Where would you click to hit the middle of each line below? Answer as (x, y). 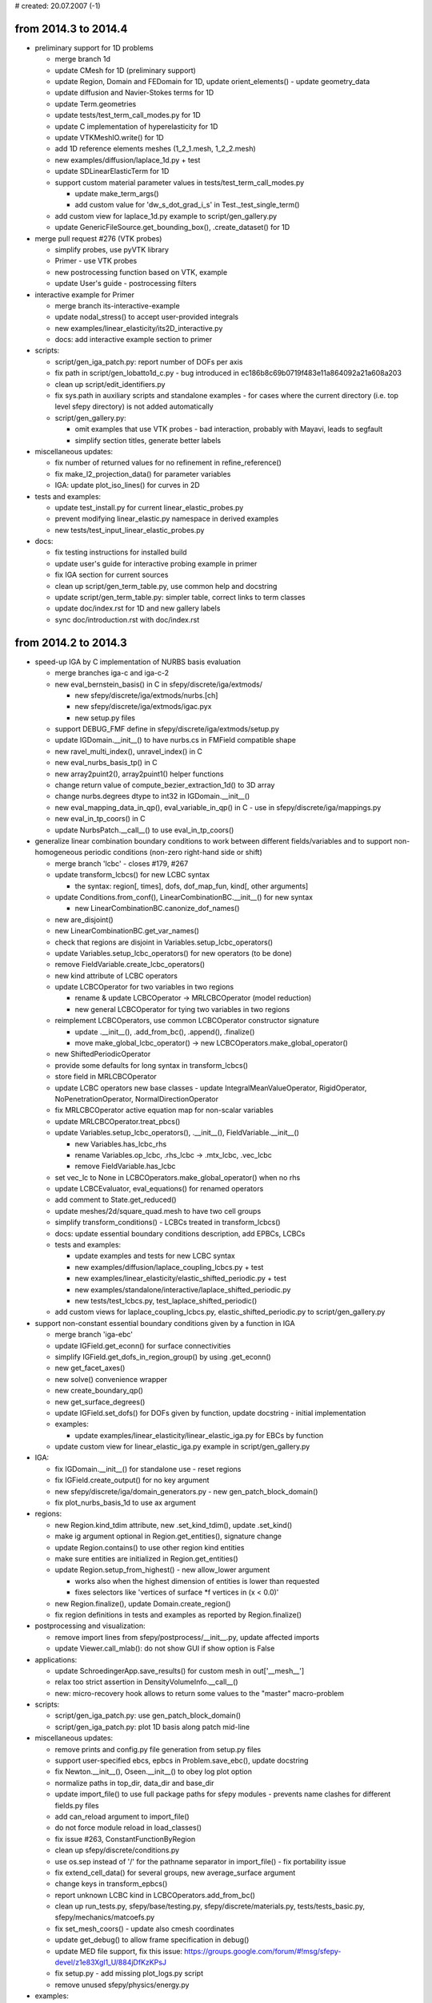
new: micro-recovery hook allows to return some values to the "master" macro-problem (199, 1693)
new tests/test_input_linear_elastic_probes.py (130, 530)
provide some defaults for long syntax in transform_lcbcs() (151, 1065)
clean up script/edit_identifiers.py (110, 384)
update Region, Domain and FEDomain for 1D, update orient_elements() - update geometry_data (212, 82)
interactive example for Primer (85, 294)
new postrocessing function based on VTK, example (141, 272)
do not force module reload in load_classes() (128, 1828)
